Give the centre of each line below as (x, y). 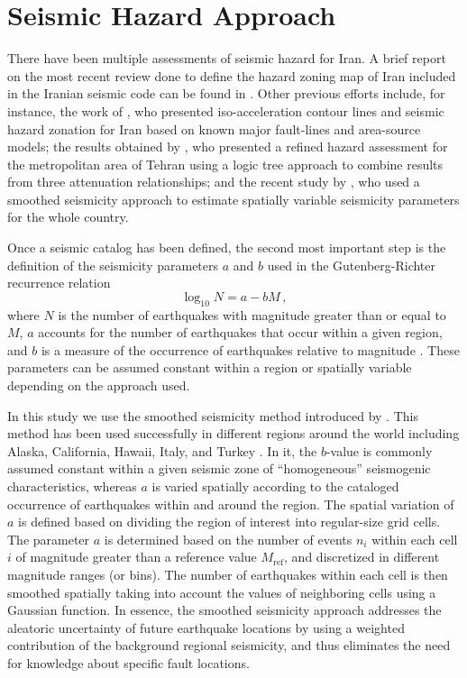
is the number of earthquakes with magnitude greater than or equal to (252, 314)
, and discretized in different (362, 557)
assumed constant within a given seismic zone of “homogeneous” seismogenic (219, 468)
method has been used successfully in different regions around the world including (233, 433)
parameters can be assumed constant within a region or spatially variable (210, 367)
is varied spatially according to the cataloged (275, 486)
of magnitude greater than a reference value (136, 557)
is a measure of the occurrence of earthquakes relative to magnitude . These (250, 349)
